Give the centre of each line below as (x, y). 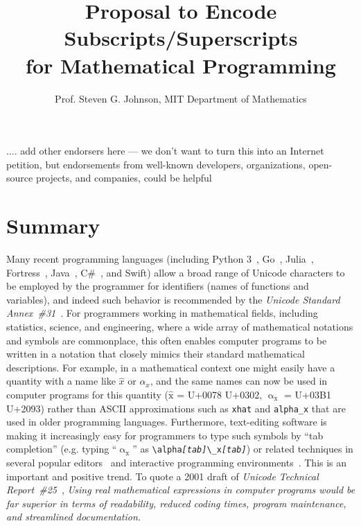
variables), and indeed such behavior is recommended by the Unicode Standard (173, 299)
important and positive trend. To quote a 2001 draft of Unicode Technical (162, 476)
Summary (53, 226)
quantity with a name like (61, 381)
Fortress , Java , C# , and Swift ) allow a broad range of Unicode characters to (176, 272)
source (20, 178)
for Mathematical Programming (181, 65)
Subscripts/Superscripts (181, 38)
